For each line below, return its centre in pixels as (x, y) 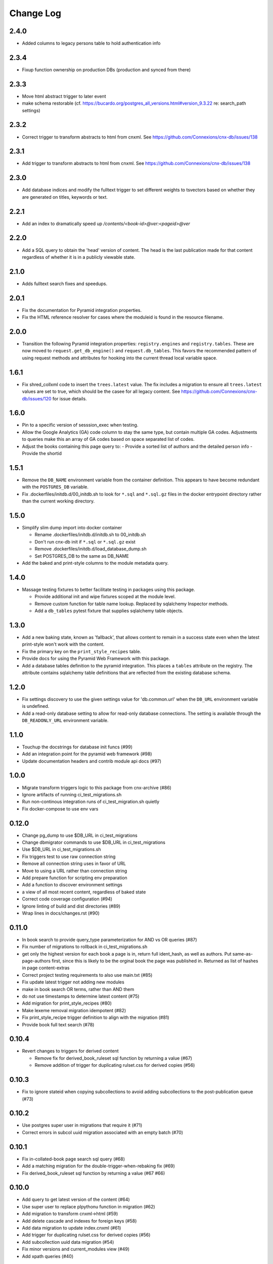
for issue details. (70, 398)
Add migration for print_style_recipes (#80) (67, 1003)
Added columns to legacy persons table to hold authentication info (91, 43)
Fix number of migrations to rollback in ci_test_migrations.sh (85, 947)
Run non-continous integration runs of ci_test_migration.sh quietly (91, 802)
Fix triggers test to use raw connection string (69, 856)
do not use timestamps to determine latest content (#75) (81, 996)
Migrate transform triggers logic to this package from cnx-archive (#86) (97, 787)
